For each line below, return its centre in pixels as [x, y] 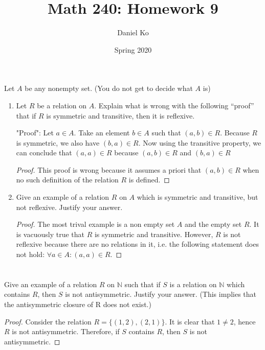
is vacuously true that [50, 234]
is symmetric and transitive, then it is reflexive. [120, 115]
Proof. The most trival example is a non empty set [95, 224]
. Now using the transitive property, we [200, 142]
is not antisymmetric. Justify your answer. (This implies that [161, 294]
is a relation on [193, 284]
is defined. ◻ [149, 180]
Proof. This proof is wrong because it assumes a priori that [109, 169]
